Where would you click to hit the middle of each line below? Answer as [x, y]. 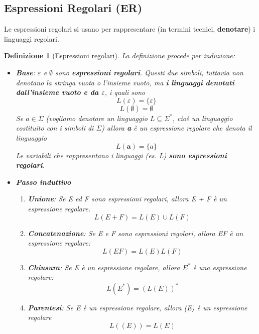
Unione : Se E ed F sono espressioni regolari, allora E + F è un [127, 199]
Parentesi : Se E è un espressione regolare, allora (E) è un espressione [138, 307]
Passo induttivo [43, 182]
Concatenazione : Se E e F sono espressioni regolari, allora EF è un [136, 233]
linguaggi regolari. [32, 38]
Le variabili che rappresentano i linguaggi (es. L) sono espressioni [121, 155]
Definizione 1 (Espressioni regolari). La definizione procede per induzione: [120, 55]
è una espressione [220, 267]
